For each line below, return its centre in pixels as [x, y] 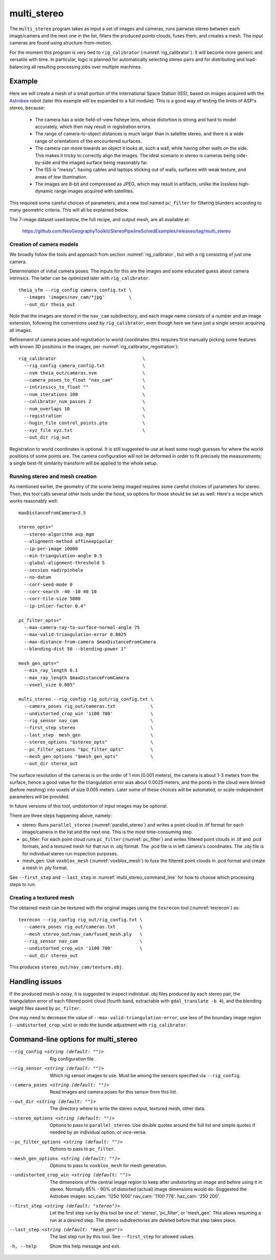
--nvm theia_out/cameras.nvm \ [85, 373]
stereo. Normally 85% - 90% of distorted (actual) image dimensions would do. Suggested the [148, 1189]
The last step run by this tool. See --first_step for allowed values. [122, 1236]
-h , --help [23, 1246]
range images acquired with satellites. [94, 191]
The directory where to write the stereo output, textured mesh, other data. [128, 1108]
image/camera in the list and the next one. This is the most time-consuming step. [108, 832]
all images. [21, 330]
